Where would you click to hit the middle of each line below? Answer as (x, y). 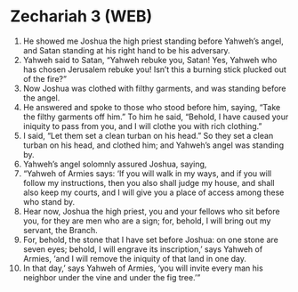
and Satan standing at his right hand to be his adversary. (126, 50)
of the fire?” (45, 78)
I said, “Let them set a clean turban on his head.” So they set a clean (148, 135)
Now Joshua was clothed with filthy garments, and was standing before (154, 88)
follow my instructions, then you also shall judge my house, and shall (149, 182)
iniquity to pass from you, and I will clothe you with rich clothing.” (142, 126)
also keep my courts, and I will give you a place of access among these (153, 192)
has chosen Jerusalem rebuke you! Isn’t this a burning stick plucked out (155, 69)
